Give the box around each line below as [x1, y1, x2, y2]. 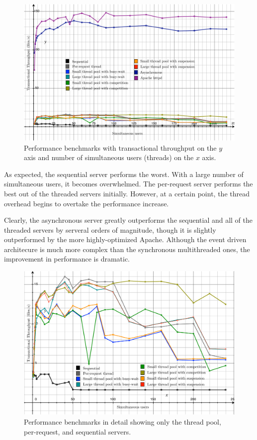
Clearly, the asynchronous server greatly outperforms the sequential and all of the [4, 215, 253, 225]
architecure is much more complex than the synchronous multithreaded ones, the [4, 244, 250, 254]
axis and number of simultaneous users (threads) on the [24, 152, 194, 163]
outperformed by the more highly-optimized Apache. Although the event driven [4, 234, 247, 245]
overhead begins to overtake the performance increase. [4, 198, 169, 208]
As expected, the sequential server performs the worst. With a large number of [4, 169, 244, 179]
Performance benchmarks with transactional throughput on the [24, 142, 217, 153]
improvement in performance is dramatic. [4, 254, 130, 264]
